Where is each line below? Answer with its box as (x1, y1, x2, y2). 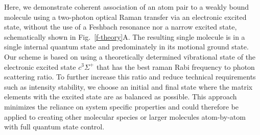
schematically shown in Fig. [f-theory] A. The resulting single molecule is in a (4, 31, 245, 42)
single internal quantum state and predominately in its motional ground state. (4, 41, 249, 52)
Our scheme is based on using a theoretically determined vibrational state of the (4, 51, 256, 62)
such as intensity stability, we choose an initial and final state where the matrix (4, 81, 253, 92)
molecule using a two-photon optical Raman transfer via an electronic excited (4, 11, 247, 22)
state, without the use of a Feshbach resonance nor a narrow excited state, (4, 21, 237, 32)
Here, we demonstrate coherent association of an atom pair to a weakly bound (4, 2, 249, 12)
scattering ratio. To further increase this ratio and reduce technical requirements (4, 71, 256, 82)
